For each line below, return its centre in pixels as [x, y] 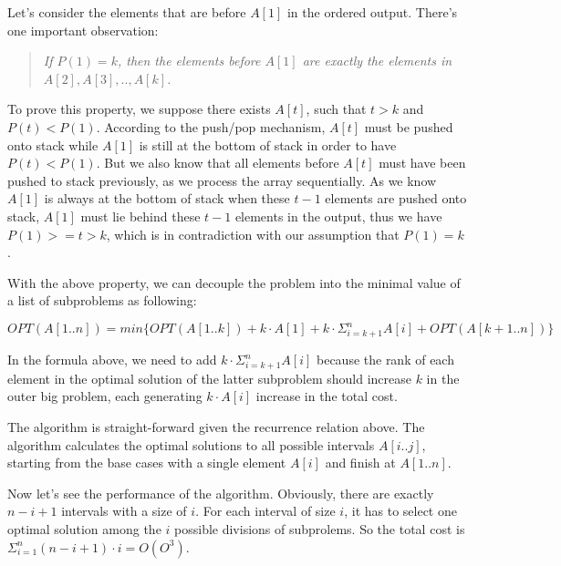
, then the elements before [189, 61]
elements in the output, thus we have [338, 216]
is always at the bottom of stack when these [167, 198]
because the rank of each [385, 360]
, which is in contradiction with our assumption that [253, 234]
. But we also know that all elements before [218, 163]
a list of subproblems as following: [102, 300]
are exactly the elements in [377, 61]
